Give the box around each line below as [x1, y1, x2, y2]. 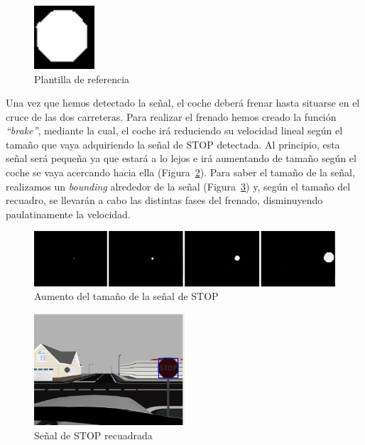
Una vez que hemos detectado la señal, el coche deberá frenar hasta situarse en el [6, 95, 360, 110]
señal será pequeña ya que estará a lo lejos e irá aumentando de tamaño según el [6, 151, 356, 166]
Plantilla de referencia [34, 71, 130, 86]
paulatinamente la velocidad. [6, 206, 131, 221]
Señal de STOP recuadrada [34, 427, 153, 442]
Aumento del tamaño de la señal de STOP [34, 289, 219, 304]
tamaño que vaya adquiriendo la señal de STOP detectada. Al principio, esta [6, 136, 340, 151]
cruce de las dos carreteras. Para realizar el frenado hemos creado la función [6, 109, 337, 124]
